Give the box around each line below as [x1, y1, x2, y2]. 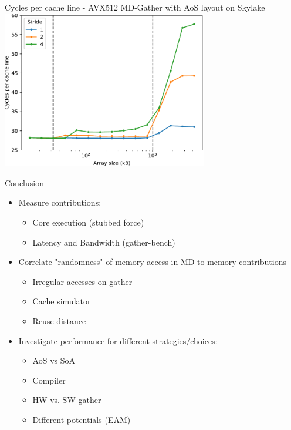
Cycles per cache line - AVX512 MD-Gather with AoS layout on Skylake [5, 1, 265, 13]
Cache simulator [32, 295, 91, 307]
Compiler [32, 374, 66, 386]
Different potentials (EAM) [32, 413, 131, 425]
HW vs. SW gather [32, 394, 101, 406]
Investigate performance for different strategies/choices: [18, 334, 218, 347]
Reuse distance [32, 314, 86, 327]
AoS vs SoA [32, 354, 76, 367]
